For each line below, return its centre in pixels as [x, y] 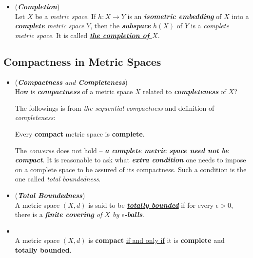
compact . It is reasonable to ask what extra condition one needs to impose [130, 160]
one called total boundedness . [58, 179]
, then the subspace [121, 26]
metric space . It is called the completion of [82, 35]
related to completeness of [185, 91]
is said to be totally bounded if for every [151, 205]
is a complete [210, 26]
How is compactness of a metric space [74, 91]
